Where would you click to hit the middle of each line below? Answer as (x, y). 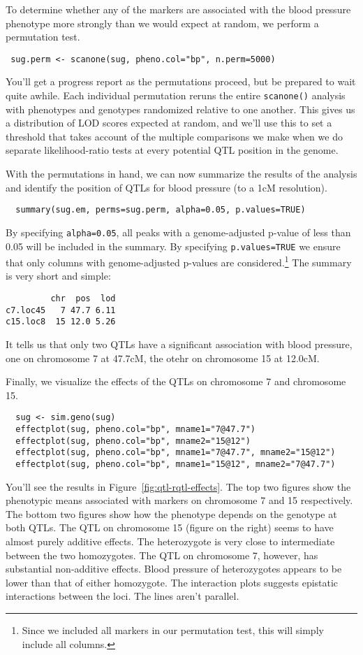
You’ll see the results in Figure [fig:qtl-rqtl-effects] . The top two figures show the (178, 486)
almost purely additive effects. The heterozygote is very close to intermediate (170, 541)
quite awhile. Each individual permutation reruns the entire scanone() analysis (176, 95)
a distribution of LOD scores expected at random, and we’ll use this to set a (169, 123)
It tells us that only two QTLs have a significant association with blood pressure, (179, 344)
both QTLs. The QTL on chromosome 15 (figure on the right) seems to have (170, 527)
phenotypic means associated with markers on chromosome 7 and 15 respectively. (179, 500)
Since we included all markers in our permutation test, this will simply (173, 630)
